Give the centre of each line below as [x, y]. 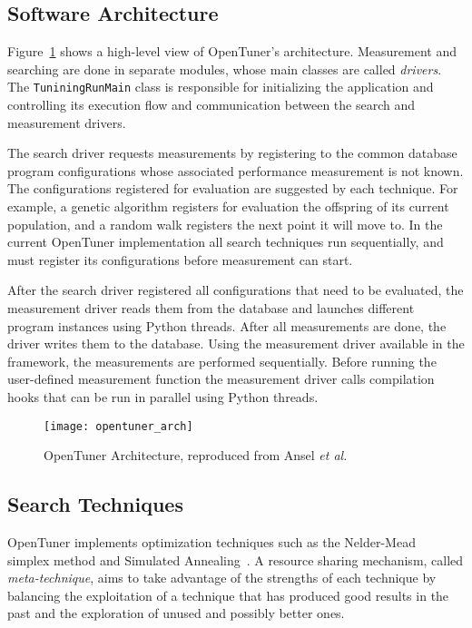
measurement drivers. [67, 122]
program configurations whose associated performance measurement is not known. [236, 170]
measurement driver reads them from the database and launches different [211, 307]
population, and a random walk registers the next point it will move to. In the [225, 224]
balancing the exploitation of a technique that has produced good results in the [228, 595]
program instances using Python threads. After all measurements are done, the [227, 325]
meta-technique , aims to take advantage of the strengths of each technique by [222, 578]
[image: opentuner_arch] [118, 426]
